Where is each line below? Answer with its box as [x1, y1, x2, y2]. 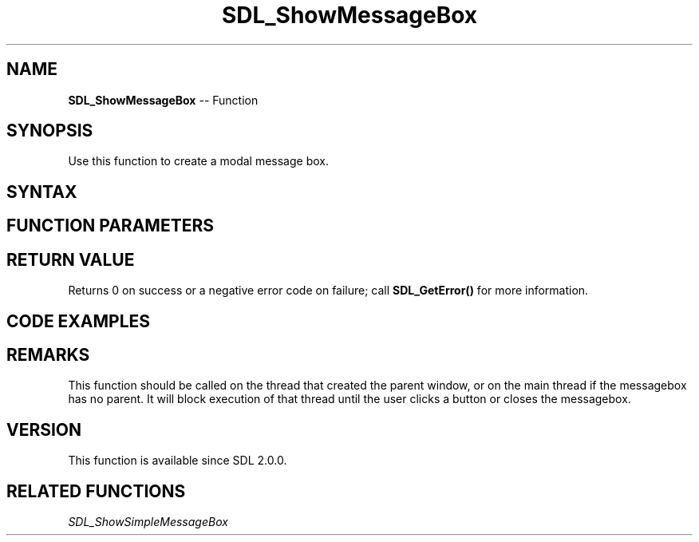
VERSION [6, 419, 82, 440]
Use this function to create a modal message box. [68, 154, 329, 168]
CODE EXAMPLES [6, 311, 151, 331]
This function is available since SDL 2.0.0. [68, 453, 287, 468]
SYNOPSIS [6, 121, 93, 141]
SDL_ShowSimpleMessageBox [68, 515, 228, 529]
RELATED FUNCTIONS [6, 481, 186, 501]
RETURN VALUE [6, 249, 135, 270]
